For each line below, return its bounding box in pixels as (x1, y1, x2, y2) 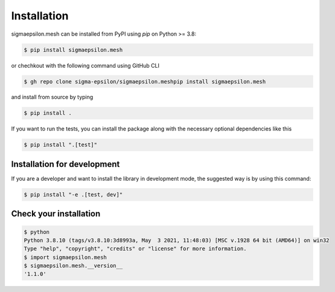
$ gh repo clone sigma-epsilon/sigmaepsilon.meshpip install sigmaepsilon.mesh (24, 78, 266, 85)
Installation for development (11, 159, 120, 169)
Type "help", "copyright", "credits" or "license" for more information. (24, 245, 247, 252)
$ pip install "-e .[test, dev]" (24, 191, 123, 198)
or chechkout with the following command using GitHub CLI (11, 62, 160, 69)
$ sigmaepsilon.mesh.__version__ (24, 262, 123, 269)
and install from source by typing (11, 94, 94, 101)
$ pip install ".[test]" (24, 141, 98, 148)
